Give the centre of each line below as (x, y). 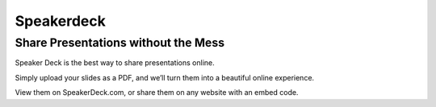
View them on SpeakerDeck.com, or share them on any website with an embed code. (157, 93)
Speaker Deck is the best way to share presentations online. (115, 63)
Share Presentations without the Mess (120, 43)
